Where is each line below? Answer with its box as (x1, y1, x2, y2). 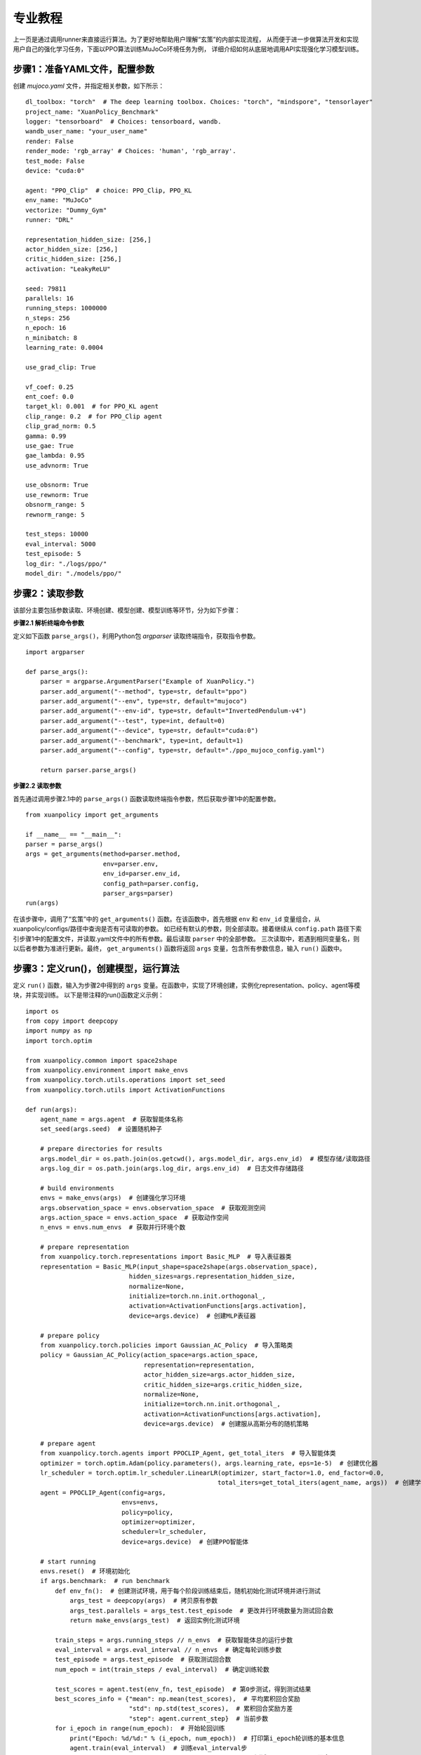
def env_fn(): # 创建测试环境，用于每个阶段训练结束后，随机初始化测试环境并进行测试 (55, 1587, 321, 1595)
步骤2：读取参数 (13, 587, 84, 600)
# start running (39, 1557, 96, 1565)
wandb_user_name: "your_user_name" (25, 127, 148, 135)
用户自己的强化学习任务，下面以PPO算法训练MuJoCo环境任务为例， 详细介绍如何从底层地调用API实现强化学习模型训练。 (13, 44, 363, 53)
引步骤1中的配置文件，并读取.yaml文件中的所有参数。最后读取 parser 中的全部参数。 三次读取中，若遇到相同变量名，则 (13, 934, 360, 943)
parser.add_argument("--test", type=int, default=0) (39, 717, 226, 724)
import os (25, 1007, 59, 1015)
